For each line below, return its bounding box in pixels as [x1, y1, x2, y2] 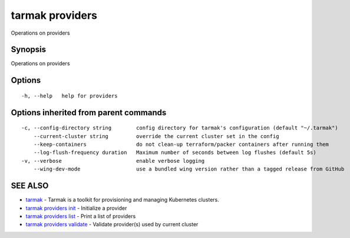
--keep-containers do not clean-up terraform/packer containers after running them [33, 141, 329, 148]
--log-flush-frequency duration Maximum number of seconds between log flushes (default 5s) [33, 149, 316, 156]
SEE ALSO [11, 181, 49, 191]
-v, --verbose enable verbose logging [21, 157, 205, 164]
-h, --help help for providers [21, 92, 118, 99]
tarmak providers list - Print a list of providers [25, 212, 136, 220]
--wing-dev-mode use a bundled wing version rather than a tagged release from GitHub [33, 166, 345, 173]
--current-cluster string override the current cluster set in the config [33, 133, 279, 139]
